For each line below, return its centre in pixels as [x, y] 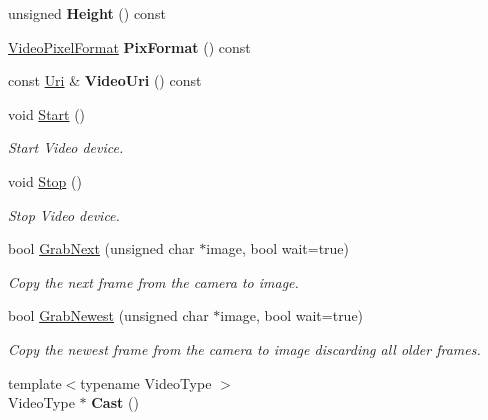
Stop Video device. [64, 214]
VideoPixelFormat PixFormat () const [129, 46]
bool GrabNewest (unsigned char [108, 315]
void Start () [47, 113]
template [35, 382]
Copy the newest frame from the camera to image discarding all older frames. [244, 348]
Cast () [115, 402]
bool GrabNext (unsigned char [101, 248]
